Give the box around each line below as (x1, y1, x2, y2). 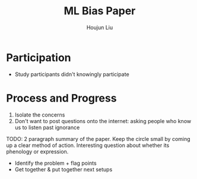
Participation (6, 51, 71, 64)
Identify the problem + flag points (14, 159, 97, 167)
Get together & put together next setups (14, 165, 113, 173)
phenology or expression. (6, 147, 69, 155)
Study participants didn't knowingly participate (14, 70, 129, 78)
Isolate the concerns (14, 111, 65, 118)
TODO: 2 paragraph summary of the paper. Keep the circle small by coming (6, 135, 191, 142)
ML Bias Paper (63, 4, 136, 18)
